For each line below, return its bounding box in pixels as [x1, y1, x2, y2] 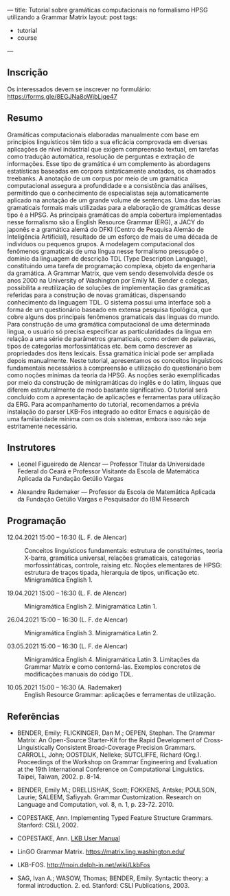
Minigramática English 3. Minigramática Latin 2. [24, 629, 159, 637]
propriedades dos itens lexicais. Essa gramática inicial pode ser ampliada [7, 349, 214, 357]
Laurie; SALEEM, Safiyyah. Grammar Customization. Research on [16, 793, 202, 801]
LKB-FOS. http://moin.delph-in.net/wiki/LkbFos [16, 861, 150, 869]
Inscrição [7, 67, 49, 78]
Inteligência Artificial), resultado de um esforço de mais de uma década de [7, 233, 218, 241]
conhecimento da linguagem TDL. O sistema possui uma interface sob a [7, 298, 211, 306]
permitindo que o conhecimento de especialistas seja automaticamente [7, 189, 209, 197]
